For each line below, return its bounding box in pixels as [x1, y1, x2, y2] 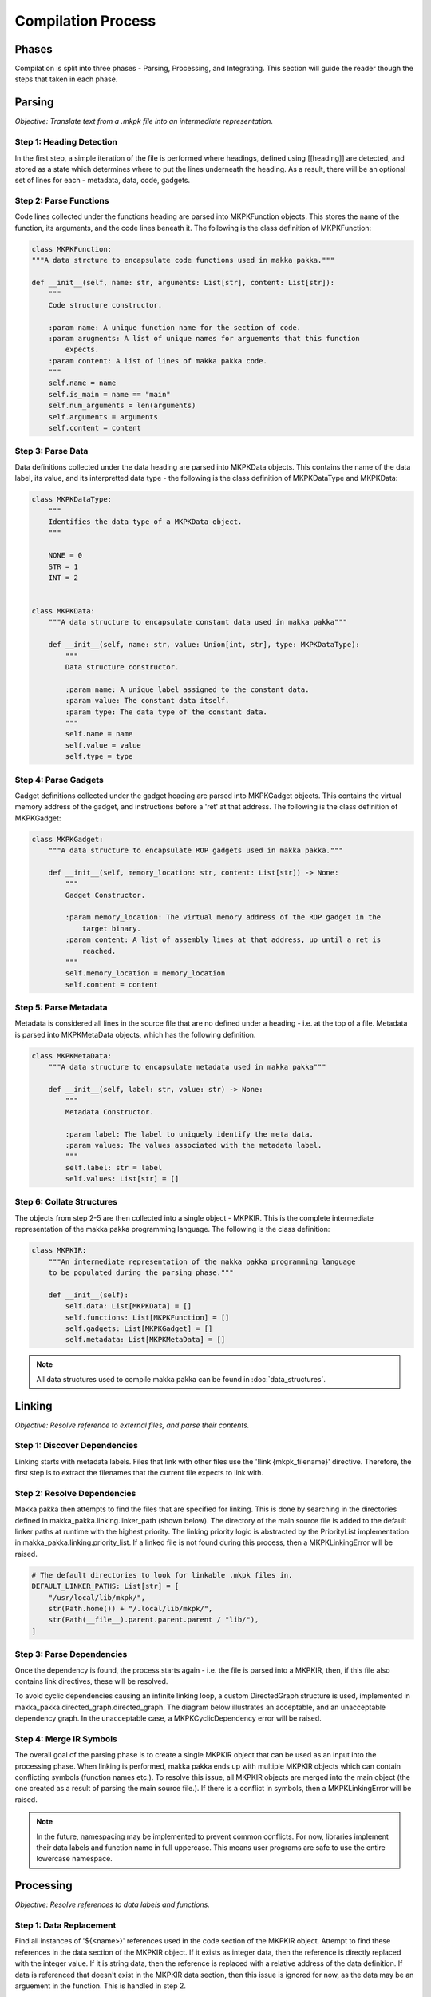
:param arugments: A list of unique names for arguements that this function [48, 334, 361, 343]
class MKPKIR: [31, 1246, 87, 1255]
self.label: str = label [65, 1163, 163, 1172]
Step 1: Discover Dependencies [14, 1440, 139, 1451]
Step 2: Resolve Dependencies [14, 1487, 136, 1499]
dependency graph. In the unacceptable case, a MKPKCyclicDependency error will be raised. [14, 1713, 322, 1723]
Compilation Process [14, 12, 156, 30]
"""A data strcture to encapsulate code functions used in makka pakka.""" [31, 256, 335, 265]
